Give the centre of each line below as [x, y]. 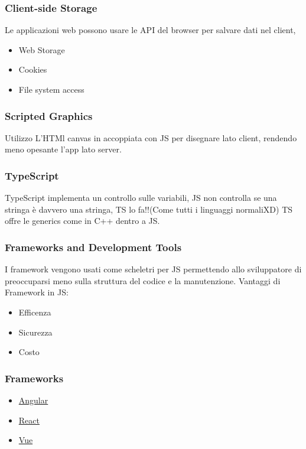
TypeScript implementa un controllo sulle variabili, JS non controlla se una [141, 198]
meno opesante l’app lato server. [63, 149]
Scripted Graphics [49, 115]
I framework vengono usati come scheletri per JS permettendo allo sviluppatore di [153, 269]
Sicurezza [35, 332]
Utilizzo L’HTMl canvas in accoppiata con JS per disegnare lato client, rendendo [151, 137]
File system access [51, 89]
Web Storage [42, 49]
